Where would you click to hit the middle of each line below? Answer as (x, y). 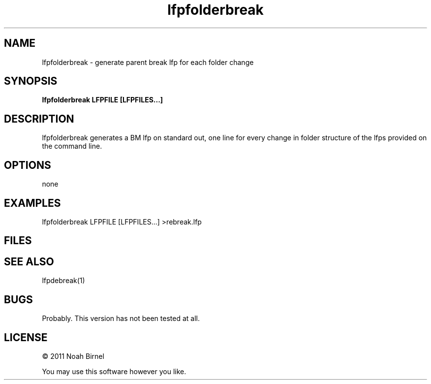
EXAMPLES (32, 203)
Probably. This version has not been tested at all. (121, 319)
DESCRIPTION (39, 119)
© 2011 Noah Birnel (73, 356)
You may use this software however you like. (114, 371)
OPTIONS (28, 165)
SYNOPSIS (31, 81)
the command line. (72, 146)
